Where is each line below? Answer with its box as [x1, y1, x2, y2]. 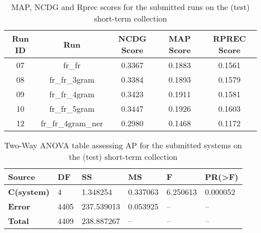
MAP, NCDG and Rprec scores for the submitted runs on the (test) [11, 1, 250, 13]
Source [8, 171, 35, 182]
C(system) [8, 186, 50, 197]
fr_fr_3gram [49, 74, 95, 85]
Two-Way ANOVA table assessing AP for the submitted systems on [4, 139, 242, 151]
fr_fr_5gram [49, 103, 95, 114]
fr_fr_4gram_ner [41, 117, 103, 129]
